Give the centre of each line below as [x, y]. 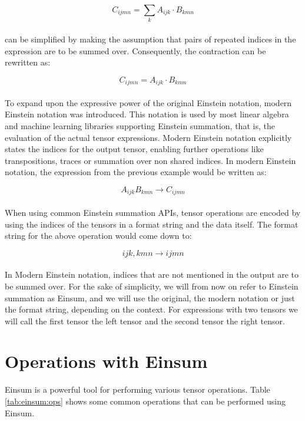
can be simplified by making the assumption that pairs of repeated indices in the [150, 39]
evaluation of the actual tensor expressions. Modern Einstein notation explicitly [148, 137]
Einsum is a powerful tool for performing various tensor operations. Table [137, 389]
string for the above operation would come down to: [98, 236]
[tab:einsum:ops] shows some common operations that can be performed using [145, 401]
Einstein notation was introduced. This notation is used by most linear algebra [147, 114]
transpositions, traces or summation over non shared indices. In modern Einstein [150, 160]
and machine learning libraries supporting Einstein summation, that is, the [140, 125]
